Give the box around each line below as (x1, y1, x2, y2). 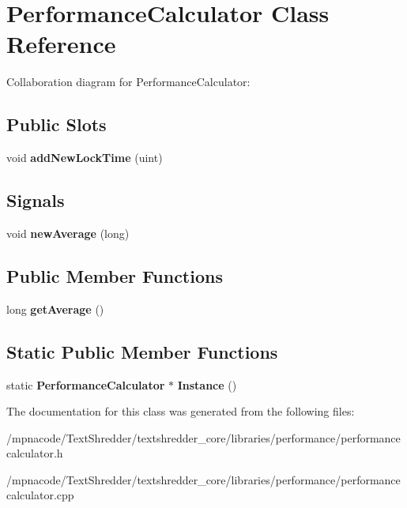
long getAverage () (6, 300, 104, 317)
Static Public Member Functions (6, 339, 278, 363)
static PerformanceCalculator (6, 376, 165, 393)
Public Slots (6, 112, 107, 137)
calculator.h (6, 445, 63, 461)
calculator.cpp (6, 487, 74, 503)
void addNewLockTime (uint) (6, 149, 163, 166)
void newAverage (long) (6, 224, 130, 241)
